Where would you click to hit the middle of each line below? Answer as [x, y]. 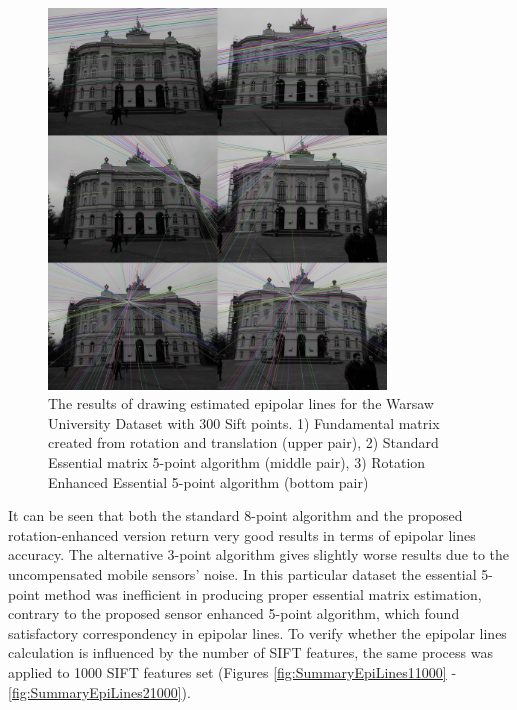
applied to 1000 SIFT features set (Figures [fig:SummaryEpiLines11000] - [232, 671]
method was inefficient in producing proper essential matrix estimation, [263, 593]
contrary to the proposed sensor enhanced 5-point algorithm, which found [234, 613]
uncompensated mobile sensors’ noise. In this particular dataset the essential [242, 574]
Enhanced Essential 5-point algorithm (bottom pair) [208, 481]
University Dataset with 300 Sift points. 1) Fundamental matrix [244, 422]
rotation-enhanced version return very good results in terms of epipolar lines [242, 534]
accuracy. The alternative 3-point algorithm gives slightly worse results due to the [259, 554]
